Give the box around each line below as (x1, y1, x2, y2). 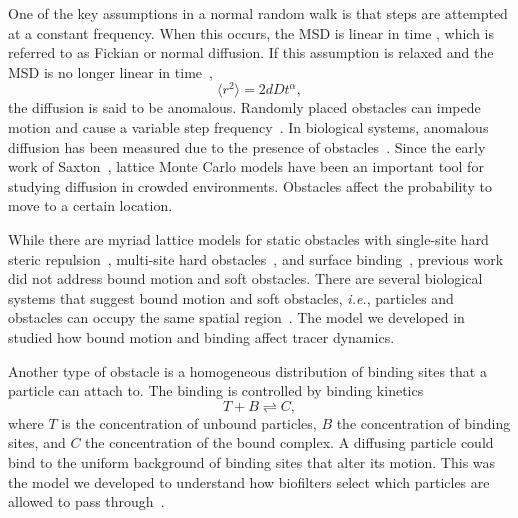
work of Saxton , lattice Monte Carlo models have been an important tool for (8, 156, 484, 177)
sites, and (8, 432, 66, 453)
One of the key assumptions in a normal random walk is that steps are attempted (8, 3, 508, 23)
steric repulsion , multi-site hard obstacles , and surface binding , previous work (8, 248, 504, 269)
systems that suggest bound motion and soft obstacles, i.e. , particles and (8, 287, 454, 308)
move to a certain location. (8, 195, 173, 216)
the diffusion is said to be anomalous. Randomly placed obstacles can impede (8, 97, 481, 118)
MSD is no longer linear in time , (8, 61, 213, 82)
